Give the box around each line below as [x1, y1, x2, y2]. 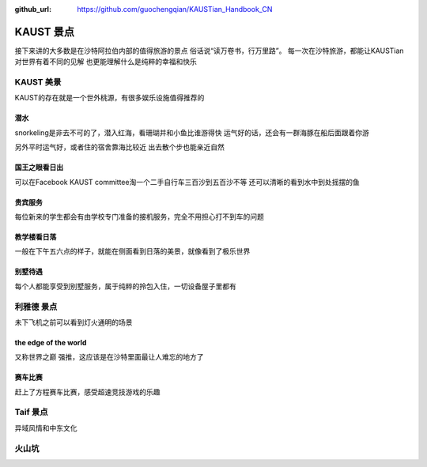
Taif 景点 [14, 407, 48, 418]
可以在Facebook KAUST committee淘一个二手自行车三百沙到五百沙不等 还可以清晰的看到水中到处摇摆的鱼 [14, 177, 360, 186]
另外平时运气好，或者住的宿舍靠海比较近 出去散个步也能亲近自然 [14, 142, 225, 152]
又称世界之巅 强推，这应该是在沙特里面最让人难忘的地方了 [14, 352, 204, 362]
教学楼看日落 [14, 232, 57, 241]
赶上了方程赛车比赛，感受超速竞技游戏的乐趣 [14, 387, 161, 397]
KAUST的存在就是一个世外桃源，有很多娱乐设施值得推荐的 [14, 93, 205, 103]
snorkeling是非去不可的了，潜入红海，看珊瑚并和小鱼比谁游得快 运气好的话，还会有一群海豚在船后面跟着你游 [14, 127, 369, 137]
